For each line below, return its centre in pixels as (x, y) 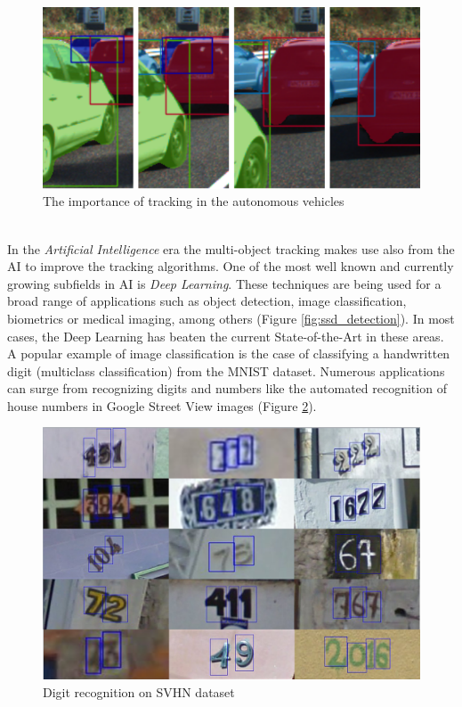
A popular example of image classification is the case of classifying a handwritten (229, 353)
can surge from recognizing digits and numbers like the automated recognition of (227, 388)
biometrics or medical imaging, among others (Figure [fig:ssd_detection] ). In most (231, 318)
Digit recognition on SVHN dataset (139, 691)
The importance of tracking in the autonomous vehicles (194, 201)
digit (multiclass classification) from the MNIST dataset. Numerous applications (226, 370)
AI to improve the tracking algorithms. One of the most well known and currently (231, 266)
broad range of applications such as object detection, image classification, (207, 301)
